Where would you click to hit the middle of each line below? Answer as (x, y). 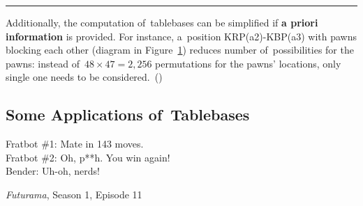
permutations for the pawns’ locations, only (248, 63)
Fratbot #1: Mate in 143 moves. (75, 144)
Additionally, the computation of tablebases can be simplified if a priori (162, 22)
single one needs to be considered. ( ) (84, 77)
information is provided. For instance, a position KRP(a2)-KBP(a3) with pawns (181, 36)
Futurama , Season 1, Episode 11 (74, 194)
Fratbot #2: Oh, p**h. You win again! (88, 157)
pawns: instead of (43, 63)
